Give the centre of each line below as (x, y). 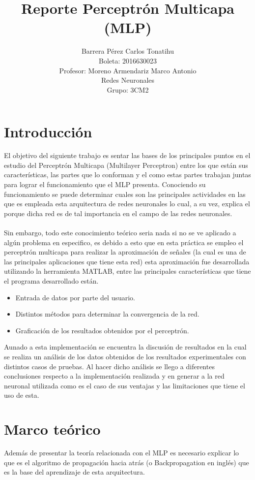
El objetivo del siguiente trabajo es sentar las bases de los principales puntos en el (127, 155)
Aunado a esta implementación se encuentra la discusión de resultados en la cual (125, 347)
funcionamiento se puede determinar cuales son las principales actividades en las (125, 194)
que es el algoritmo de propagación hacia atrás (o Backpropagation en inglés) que (127, 462)
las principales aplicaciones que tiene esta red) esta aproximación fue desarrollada (127, 261)
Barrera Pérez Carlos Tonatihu (128, 51)
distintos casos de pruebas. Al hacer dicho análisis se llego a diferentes (109, 366)
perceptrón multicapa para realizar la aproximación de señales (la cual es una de (125, 252)
